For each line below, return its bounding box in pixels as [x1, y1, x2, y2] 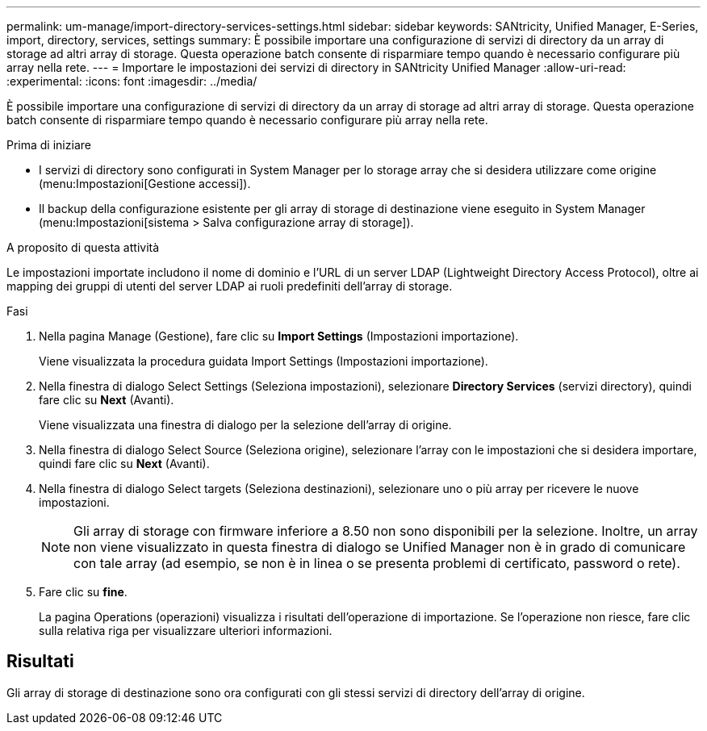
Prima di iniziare [6, 138, 91, 152]
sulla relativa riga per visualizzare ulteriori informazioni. [39, 624, 333, 637]
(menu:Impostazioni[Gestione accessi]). [39, 177, 251, 190]
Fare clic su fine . [39, 585, 128, 599]
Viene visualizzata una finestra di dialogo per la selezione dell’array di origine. [39, 418, 452, 432]
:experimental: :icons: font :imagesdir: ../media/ [6, 74, 257, 88]
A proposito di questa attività [6, 240, 160, 254]
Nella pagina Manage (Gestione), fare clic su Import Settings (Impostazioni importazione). [39, 329, 519, 343]
